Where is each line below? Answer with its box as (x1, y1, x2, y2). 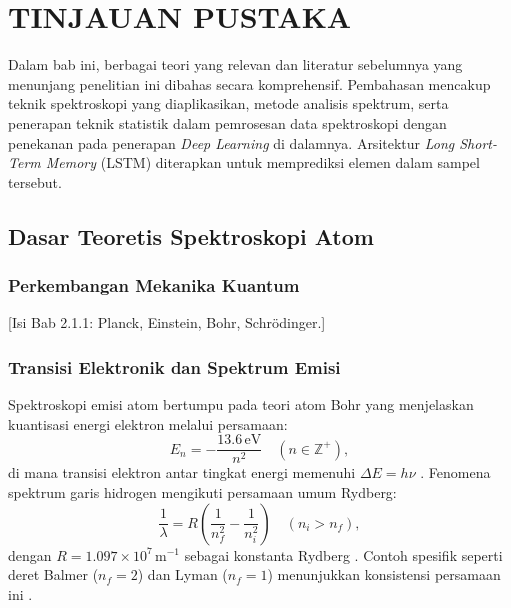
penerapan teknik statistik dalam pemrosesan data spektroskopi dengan (8, 112, 447, 133)
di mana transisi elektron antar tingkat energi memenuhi (8, 462, 356, 483)
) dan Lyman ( (137, 564, 228, 585)
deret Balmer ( (8, 564, 99, 585)
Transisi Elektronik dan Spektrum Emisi (8, 354, 341, 379)
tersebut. (8, 171, 62, 192)
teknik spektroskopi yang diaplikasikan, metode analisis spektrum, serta (8, 93, 449, 114)
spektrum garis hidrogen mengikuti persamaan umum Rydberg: (8, 481, 397, 502)
